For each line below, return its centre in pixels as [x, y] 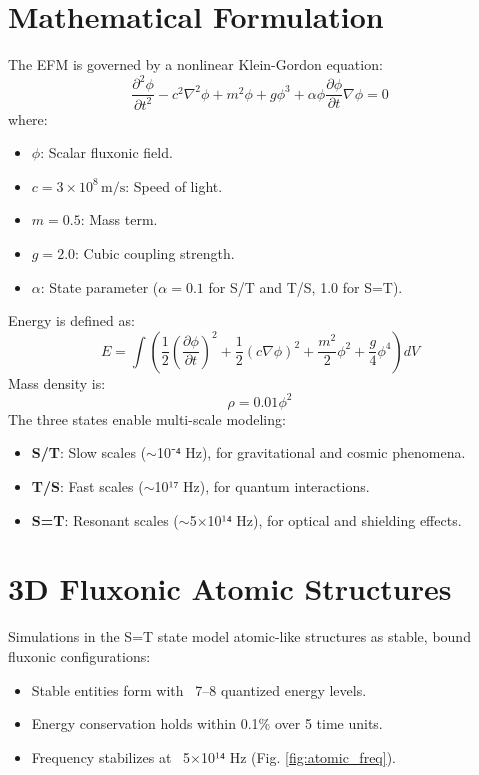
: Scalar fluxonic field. [106, 152]
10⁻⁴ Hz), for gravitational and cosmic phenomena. [311, 452]
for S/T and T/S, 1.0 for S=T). [305, 286]
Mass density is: [57, 382]
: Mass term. [119, 219]
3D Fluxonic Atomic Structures [230, 588]
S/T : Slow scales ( [89, 452]
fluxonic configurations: [79, 655]
